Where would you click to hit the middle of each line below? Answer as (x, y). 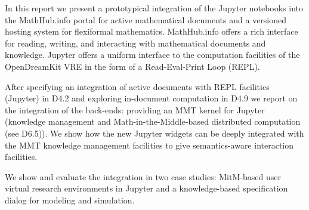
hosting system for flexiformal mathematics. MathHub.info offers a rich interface (152, 31)
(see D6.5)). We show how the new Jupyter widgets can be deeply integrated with (154, 133)
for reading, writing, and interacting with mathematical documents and (135, 43)
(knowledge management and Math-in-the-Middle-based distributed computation (153, 121)
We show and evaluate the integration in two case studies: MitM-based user (143, 176)
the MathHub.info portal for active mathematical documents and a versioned (146, 19)
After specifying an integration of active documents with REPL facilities (137, 86)
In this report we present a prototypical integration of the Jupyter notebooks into (154, 8)
